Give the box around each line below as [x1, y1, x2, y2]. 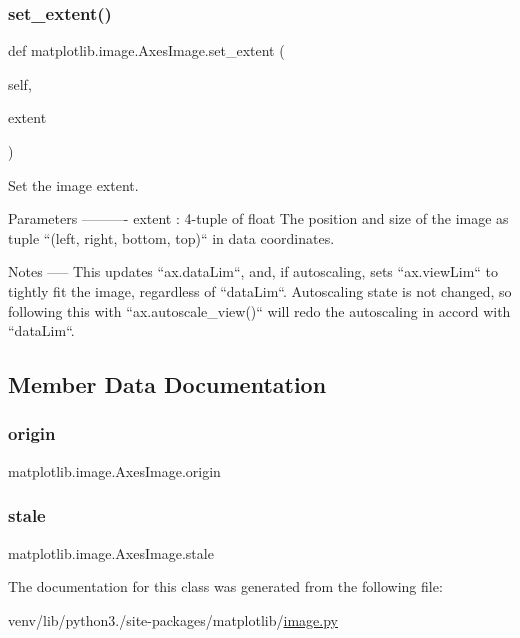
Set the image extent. [8, 174, 139, 195]
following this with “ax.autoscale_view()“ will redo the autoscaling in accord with [8, 300, 511, 321]
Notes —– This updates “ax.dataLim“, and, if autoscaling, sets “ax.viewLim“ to [8, 261, 499, 282]
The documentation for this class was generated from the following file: [8, 576, 443, 597]
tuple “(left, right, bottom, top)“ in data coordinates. [8, 227, 335, 248]
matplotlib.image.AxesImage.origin [8, 460, 221, 481]
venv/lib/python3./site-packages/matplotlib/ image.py [8, 609, 338, 630]
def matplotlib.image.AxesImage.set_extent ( [8, 40, 285, 61]
